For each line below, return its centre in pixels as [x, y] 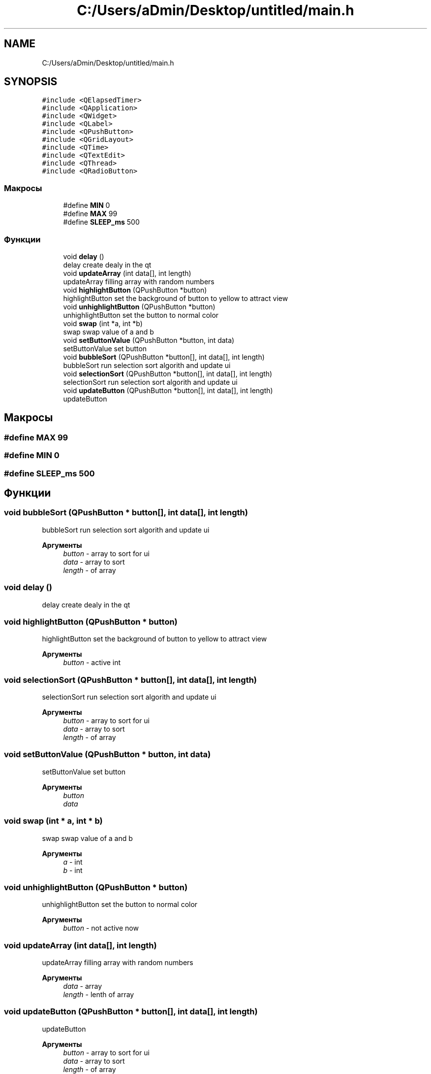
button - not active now [101, 928]
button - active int [92, 663]
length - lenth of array [99, 994]
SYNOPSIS [31, 82]
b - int [73, 870]
